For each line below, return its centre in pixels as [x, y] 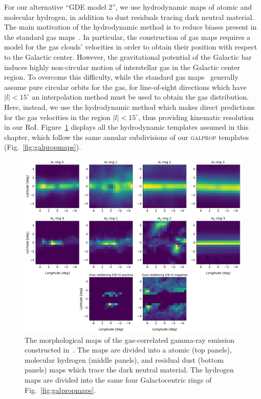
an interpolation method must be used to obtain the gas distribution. [140, 97]
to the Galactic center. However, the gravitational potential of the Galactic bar [128, 56]
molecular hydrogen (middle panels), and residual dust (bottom [124, 359]
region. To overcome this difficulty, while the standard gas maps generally [121, 77]
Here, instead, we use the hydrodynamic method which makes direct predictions [129, 107]
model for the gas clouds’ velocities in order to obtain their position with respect [131, 47]
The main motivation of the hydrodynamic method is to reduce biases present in [130, 27]
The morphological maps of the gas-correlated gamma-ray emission [129, 339]
